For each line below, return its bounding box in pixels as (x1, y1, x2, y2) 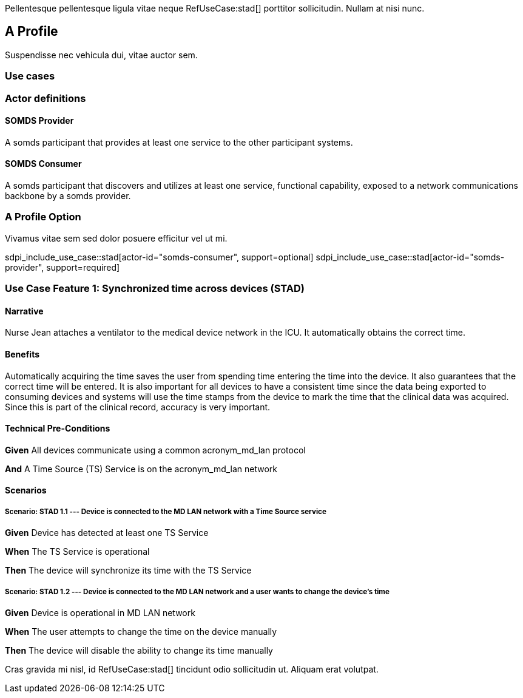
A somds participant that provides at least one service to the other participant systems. (5, 137, 353, 147)
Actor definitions (5, 92, 86, 104)
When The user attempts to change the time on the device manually (5, 626, 277, 637)
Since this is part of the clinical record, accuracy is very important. (5, 401, 271, 412)
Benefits (5, 348, 40, 359)
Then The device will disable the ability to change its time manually (5, 645, 273, 656)
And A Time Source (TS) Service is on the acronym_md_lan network (5, 463, 278, 474)
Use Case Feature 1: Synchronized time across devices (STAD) (5, 282, 305, 295)
